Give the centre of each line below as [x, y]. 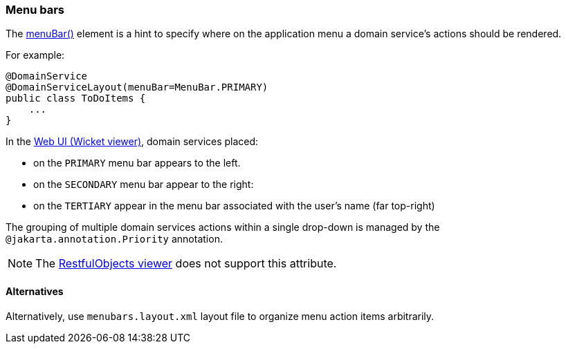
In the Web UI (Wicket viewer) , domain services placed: [132, 142]
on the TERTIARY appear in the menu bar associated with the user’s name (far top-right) [234, 206]
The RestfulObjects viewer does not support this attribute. [186, 264]
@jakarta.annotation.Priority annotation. [114, 239]
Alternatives [35, 291]
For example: [35, 55]
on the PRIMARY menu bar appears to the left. [137, 163]
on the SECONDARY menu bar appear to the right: [144, 185]
